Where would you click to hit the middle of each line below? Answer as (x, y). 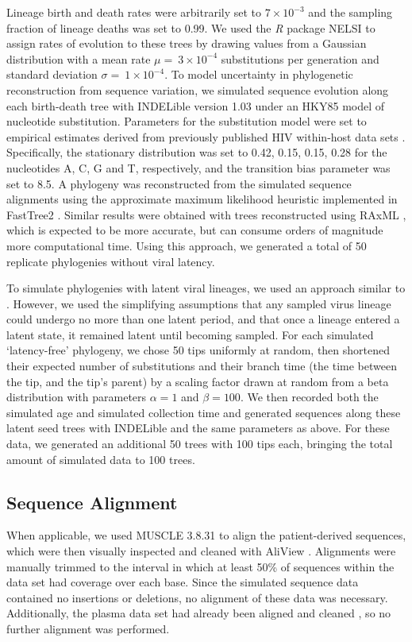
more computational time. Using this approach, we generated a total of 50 (187, 245)
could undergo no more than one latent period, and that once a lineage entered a (203, 319)
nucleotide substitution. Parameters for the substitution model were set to (187, 121)
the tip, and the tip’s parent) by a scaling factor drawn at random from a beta (198, 381)
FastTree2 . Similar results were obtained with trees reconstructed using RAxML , (206, 214)
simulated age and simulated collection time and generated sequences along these (204, 412)
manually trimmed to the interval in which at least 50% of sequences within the (200, 566)
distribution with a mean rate (79, 58)
